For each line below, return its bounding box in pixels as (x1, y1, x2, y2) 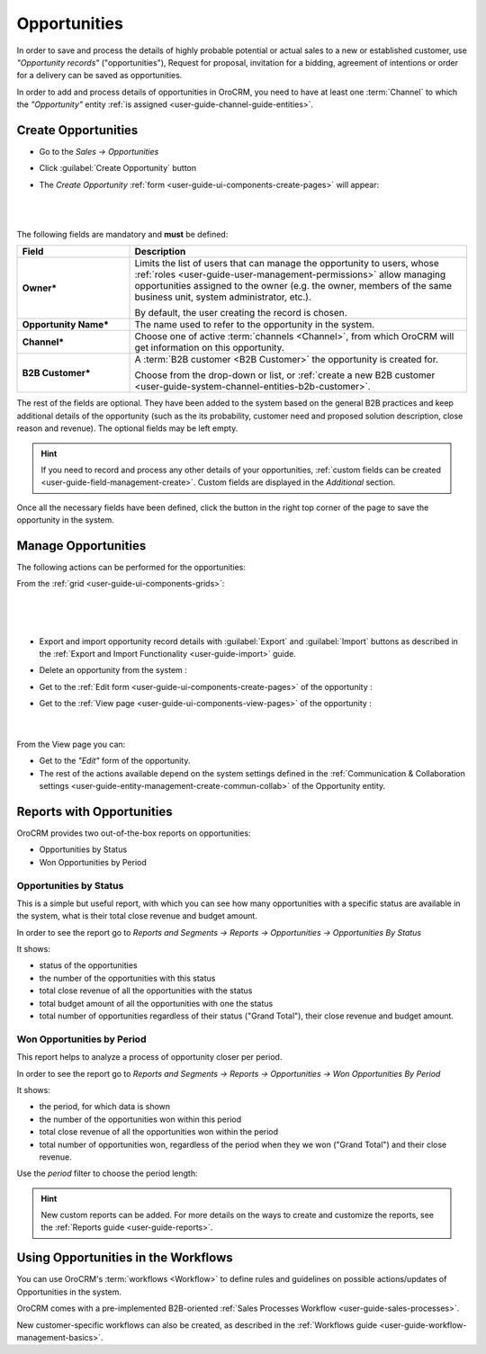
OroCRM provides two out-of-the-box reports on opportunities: (16, 828, 251, 838)
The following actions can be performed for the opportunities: (16, 562, 247, 572)
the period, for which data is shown (39, 1101, 171, 1112)
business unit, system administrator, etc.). (134, 291, 312, 303)
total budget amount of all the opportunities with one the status (39, 998, 274, 1009)
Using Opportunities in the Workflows (16, 1251, 233, 1266)
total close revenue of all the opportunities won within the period (39, 1126, 279, 1137)
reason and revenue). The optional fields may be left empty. (16, 423, 238, 434)
